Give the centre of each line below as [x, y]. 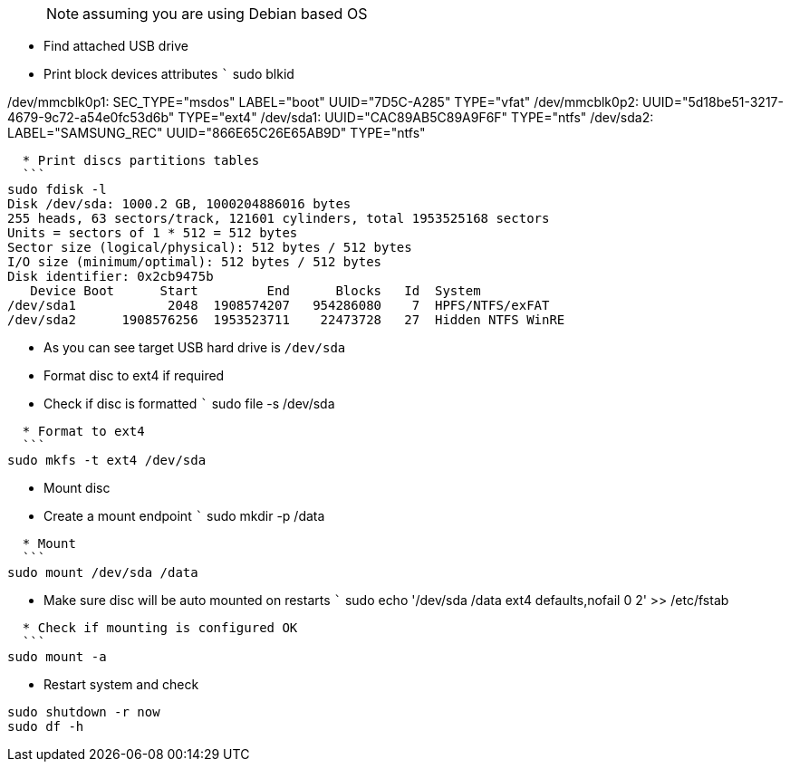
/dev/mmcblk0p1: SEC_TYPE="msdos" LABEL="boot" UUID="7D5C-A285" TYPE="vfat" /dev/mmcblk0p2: [323, 102]
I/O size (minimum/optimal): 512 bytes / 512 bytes [195, 262]
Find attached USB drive [116, 46]
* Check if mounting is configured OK [160, 628]
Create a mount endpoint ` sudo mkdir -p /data [184, 516]
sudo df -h [46, 726]
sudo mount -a [57, 657]
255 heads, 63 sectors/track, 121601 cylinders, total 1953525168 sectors [279, 218]
